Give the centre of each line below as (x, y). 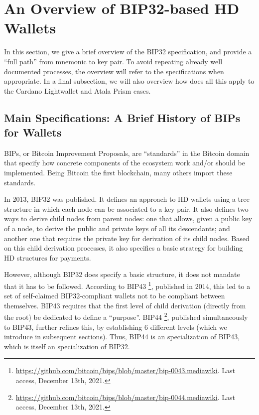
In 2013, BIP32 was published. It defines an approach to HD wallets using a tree (127, 199)
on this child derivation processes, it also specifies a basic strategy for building (124, 248)
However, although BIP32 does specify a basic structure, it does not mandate (122, 274)
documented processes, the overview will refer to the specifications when (114, 71)
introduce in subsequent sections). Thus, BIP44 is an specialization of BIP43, (122, 337)
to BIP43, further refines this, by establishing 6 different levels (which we (116, 327)
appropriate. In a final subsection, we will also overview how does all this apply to (129, 81)
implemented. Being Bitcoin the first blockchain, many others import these (118, 173)
